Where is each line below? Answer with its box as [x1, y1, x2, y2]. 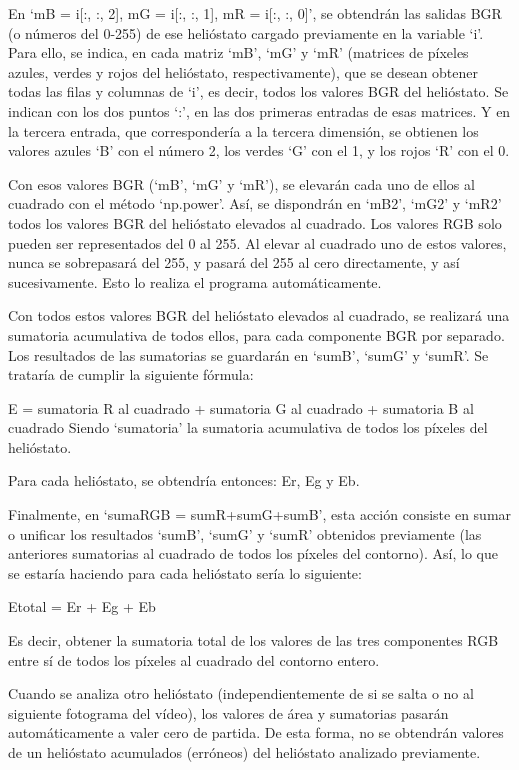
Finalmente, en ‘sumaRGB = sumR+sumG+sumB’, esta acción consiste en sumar [8, 504, 512, 525]
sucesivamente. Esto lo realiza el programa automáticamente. [8, 271, 382, 292]
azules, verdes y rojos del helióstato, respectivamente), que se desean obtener [8, 61, 479, 82]
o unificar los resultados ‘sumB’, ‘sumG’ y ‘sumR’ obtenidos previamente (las [8, 523, 482, 544]
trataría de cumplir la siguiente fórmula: [8, 364, 254, 385]
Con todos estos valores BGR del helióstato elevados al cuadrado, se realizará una [8, 305, 510, 326]
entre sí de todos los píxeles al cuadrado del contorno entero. [8, 649, 380, 670]
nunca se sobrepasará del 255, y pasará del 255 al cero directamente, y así [8, 252, 460, 273]
